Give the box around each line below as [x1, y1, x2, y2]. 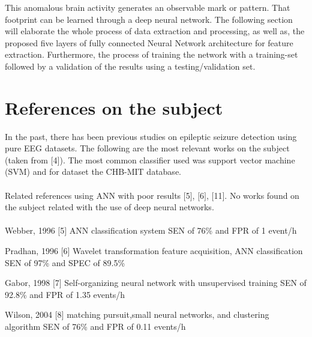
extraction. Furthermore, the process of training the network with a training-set [5, 48, 298, 61]
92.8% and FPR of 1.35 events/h [5, 288, 125, 300]
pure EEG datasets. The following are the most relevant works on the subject [5, 142, 290, 154]
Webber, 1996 [5, 224, 55, 237]
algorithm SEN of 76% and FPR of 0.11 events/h [5, 320, 186, 332]
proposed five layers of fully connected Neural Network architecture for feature [5, 36, 293, 49]
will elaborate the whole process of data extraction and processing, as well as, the [5, 25, 305, 37]
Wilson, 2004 [5, 308, 53, 321]
